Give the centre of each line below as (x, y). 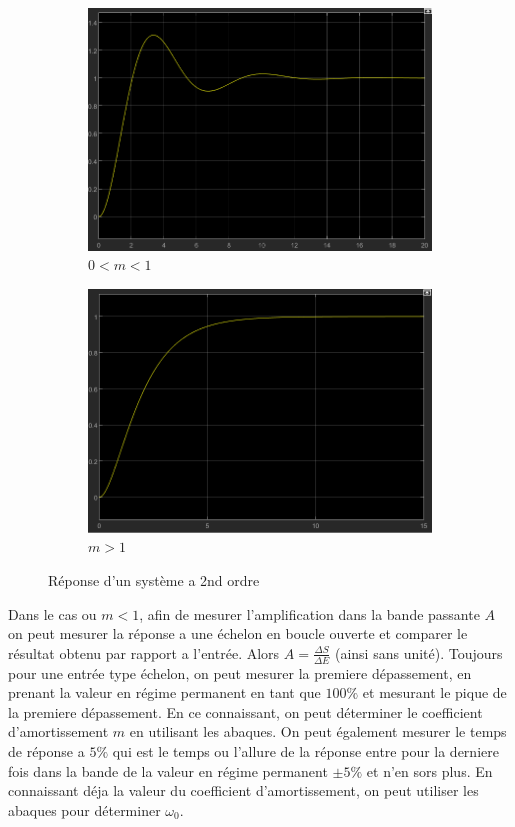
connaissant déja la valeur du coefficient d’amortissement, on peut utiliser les (243, 790)
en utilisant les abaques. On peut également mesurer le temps (318, 731)
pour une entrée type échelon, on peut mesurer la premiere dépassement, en (240, 672)
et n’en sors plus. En (429, 770)
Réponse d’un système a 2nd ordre (154, 579)
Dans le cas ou (52, 613)
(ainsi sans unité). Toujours (418, 652)
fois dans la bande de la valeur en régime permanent (168, 770)
